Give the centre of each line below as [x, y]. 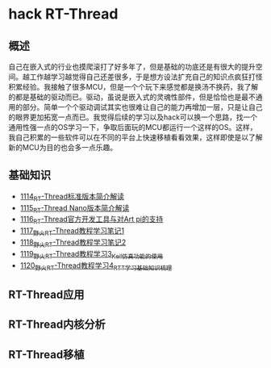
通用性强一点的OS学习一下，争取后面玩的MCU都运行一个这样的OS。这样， [133, 127]
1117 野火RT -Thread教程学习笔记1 [72, 232]
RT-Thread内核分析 [57, 325]
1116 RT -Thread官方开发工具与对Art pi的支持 [92, 220]
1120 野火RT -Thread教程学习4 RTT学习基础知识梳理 [96, 266]
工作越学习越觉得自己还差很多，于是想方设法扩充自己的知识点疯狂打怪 [146, 77]
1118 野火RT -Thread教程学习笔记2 [73, 243]
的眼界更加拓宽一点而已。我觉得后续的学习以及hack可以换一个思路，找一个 [133, 117]
